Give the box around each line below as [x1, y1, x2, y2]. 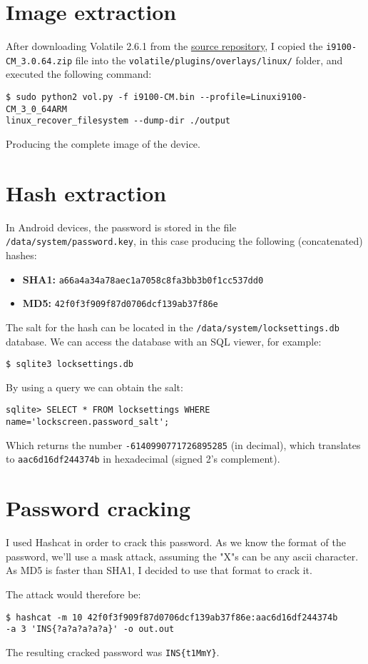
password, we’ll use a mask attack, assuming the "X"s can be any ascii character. [6, 548, 359, 563]
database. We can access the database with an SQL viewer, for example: [6, 333, 322, 348]
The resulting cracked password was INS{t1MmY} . [6, 644, 220, 659]
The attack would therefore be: [6, 586, 141, 601]
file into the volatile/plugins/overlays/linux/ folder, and [75, 52, 343, 67]
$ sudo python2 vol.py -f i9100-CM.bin [6, 92, 195, 103]
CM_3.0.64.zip [6, 56, 73, 66]
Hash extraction [6, 178, 167, 207]
